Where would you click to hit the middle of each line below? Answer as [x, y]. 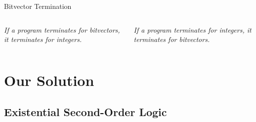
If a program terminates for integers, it [192, 29]
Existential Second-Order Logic [85, 111]
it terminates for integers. [43, 39]
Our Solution [49, 80]
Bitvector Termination [38, 6]
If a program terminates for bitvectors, [62, 29]
